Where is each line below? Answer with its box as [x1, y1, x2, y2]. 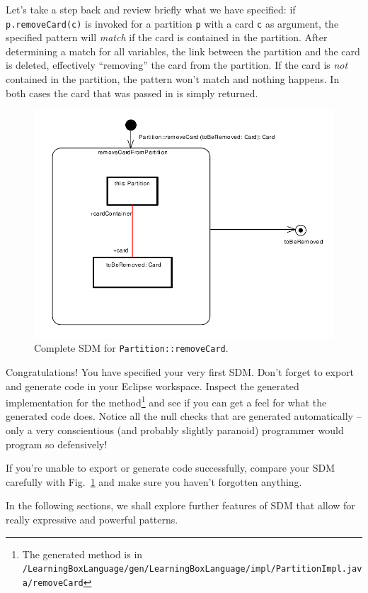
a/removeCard [22, 577, 84, 588]
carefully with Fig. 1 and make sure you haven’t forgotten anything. [6, 474, 302, 489]
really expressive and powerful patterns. [6, 511, 178, 526]
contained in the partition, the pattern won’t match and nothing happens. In [6, 72, 340, 87]
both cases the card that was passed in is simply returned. [6, 85, 258, 100]
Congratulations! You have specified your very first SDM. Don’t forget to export [6, 364, 355, 379]
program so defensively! [6, 436, 108, 451]
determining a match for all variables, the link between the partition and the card [6, 43, 360, 58]
